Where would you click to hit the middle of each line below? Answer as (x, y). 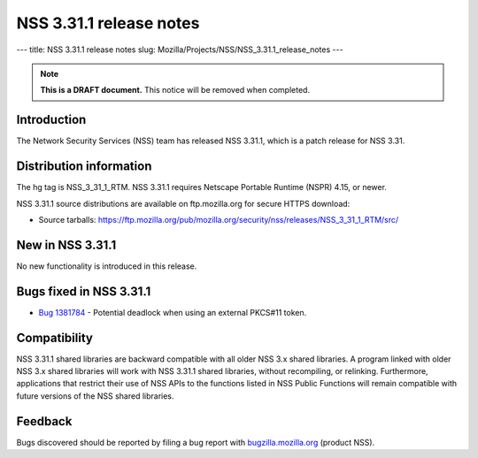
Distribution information (84, 167)
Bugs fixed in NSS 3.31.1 (84, 291)
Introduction (51, 120)
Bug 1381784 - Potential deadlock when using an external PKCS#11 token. (173, 312)
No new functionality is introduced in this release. (107, 266)
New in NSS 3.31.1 (66, 244)
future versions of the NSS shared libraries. (95, 396)
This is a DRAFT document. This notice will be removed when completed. (175, 90)
